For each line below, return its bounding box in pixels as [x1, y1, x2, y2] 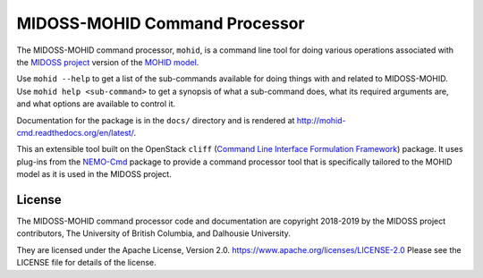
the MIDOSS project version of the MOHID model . [16, 56, 199, 67]
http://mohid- [296, 114, 346, 125]
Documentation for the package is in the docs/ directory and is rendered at [16, 114, 295, 125]
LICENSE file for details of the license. [16, 257, 157, 268]
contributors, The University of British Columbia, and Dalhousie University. [16, 228, 291, 239]
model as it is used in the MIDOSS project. [16, 169, 172, 180]
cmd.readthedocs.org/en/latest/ [16, 127, 134, 138]
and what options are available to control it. [16, 98, 176, 109]
